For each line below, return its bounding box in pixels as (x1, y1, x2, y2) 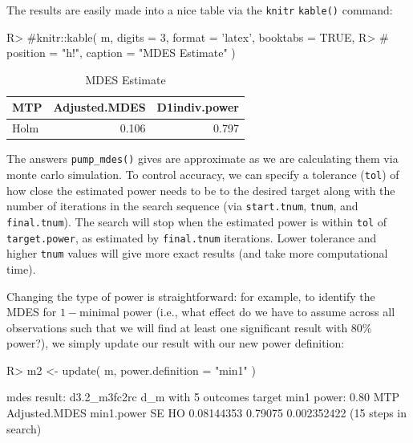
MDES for (6, 303, 57, 320)
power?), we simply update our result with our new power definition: (6, 335, 345, 352)
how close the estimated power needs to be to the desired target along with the (6, 181, 395, 198)
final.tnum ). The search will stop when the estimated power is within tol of (6, 213, 387, 230)
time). (6, 260, 36, 277)
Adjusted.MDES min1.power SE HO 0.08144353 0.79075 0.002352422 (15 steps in (6, 404, 407, 421)
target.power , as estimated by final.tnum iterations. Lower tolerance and (6, 229, 377, 246)
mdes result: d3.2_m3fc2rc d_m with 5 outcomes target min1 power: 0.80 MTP (6, 388, 400, 405)
